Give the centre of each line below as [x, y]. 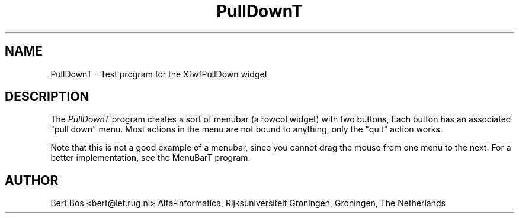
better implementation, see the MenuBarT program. [150, 158]
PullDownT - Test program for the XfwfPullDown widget [159, 74]
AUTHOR [32, 180]
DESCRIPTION [47, 97]
